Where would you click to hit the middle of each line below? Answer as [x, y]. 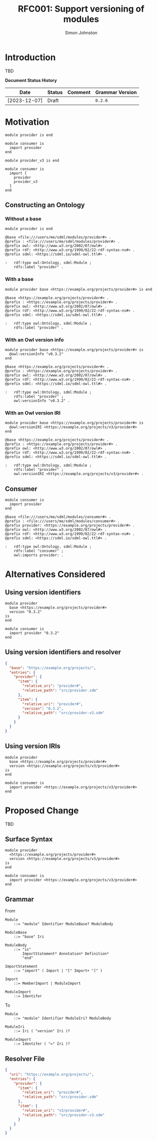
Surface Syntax [29, 839]
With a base [19, 279]
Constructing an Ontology [45, 205]
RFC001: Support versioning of [81, 9]
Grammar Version [116, 92]
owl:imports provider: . [39, 555]
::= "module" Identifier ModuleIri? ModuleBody [62, 1018]
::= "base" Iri [29, 937]
